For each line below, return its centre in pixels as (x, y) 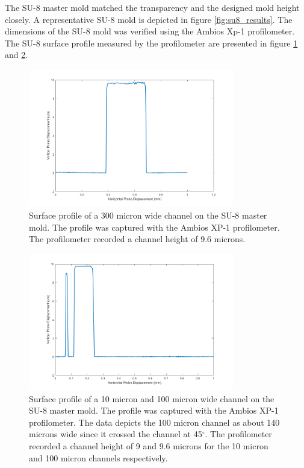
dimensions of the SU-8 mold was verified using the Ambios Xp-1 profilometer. (150, 31)
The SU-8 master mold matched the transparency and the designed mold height (152, 7)
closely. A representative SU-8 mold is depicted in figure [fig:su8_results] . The (149, 19)
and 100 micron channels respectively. (98, 457)
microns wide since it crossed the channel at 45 (116, 434)
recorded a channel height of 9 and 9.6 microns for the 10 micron (149, 446)
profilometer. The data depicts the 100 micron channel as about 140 (154, 422)
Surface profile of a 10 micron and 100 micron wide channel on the (152, 398)
